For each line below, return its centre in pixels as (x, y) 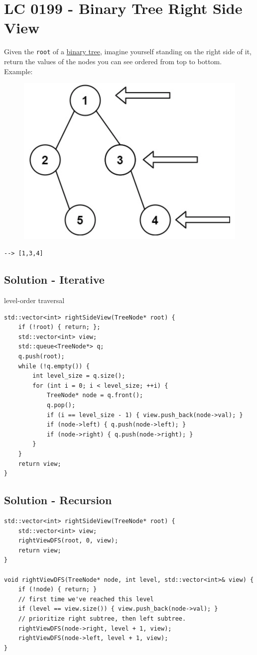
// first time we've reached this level (86, 599)
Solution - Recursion (58, 500)
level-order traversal (34, 300)
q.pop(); (61, 405)
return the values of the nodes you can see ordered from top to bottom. (113, 61)
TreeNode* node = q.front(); (95, 395)
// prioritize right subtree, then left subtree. (102, 618)
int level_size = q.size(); (79, 376)
